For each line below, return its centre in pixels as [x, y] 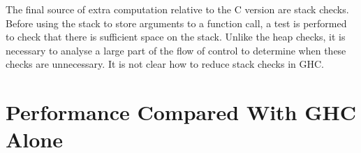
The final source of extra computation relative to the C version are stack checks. [177, 9]
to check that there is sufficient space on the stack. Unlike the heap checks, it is [176, 37]
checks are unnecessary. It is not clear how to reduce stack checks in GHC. [165, 64]
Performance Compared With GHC [181, 112]
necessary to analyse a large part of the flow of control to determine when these [176, 50]
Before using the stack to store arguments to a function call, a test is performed [176, 23]
